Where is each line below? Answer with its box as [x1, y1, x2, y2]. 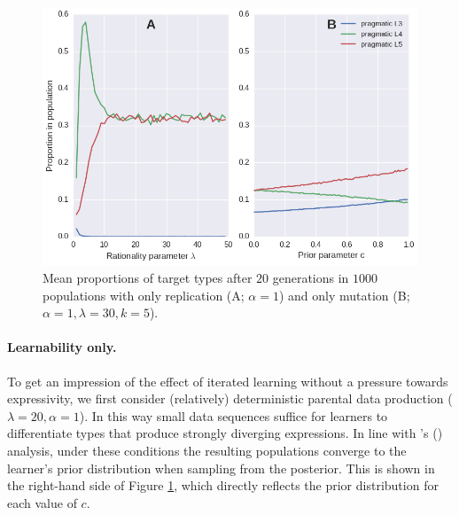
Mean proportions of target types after [43, 269, 253, 287]
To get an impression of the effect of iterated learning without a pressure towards [7, 371, 448, 390]
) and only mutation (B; [278, 285, 410, 304]
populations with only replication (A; [43, 285, 245, 304]
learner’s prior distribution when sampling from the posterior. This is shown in [7, 458, 435, 477]
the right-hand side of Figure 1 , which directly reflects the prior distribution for [7, 476, 439, 495]
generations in [272, 269, 349, 287]
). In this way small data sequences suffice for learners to [79, 406, 388, 425]
